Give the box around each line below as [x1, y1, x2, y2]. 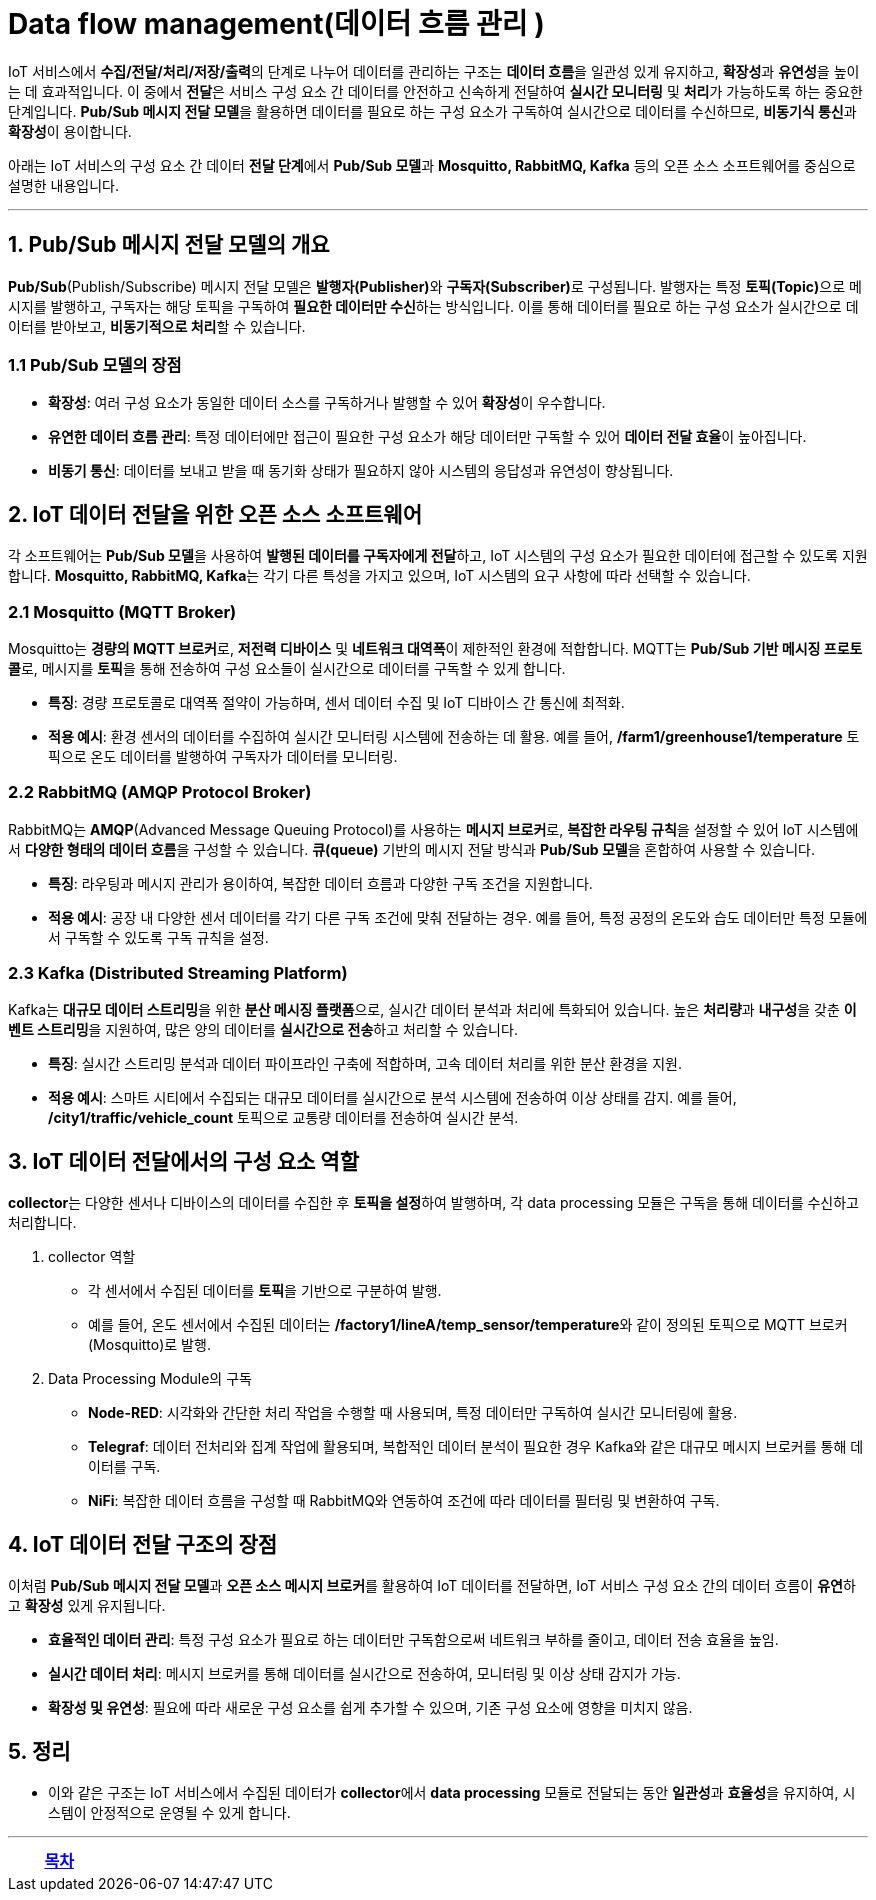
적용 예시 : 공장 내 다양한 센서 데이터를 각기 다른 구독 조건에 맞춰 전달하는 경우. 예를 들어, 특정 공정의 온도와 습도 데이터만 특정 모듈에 [48, 908, 868, 926]
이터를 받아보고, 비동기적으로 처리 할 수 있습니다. [8, 317, 306, 335]
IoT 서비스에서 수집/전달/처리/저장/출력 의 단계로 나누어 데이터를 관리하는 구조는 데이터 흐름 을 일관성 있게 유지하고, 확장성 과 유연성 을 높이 [8, 62, 860, 80]
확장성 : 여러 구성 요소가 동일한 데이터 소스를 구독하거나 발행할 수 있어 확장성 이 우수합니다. [48, 394, 606, 412]
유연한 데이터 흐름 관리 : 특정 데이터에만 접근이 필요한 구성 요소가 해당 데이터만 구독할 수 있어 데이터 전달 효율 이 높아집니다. [48, 428, 807, 446]
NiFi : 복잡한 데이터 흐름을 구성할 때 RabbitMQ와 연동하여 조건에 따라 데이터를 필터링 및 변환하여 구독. [88, 1492, 720, 1510]
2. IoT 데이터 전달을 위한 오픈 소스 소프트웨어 [8, 501, 422, 527]
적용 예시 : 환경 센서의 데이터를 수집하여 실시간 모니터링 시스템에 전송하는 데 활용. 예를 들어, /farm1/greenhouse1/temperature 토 [48, 727, 860, 745]
